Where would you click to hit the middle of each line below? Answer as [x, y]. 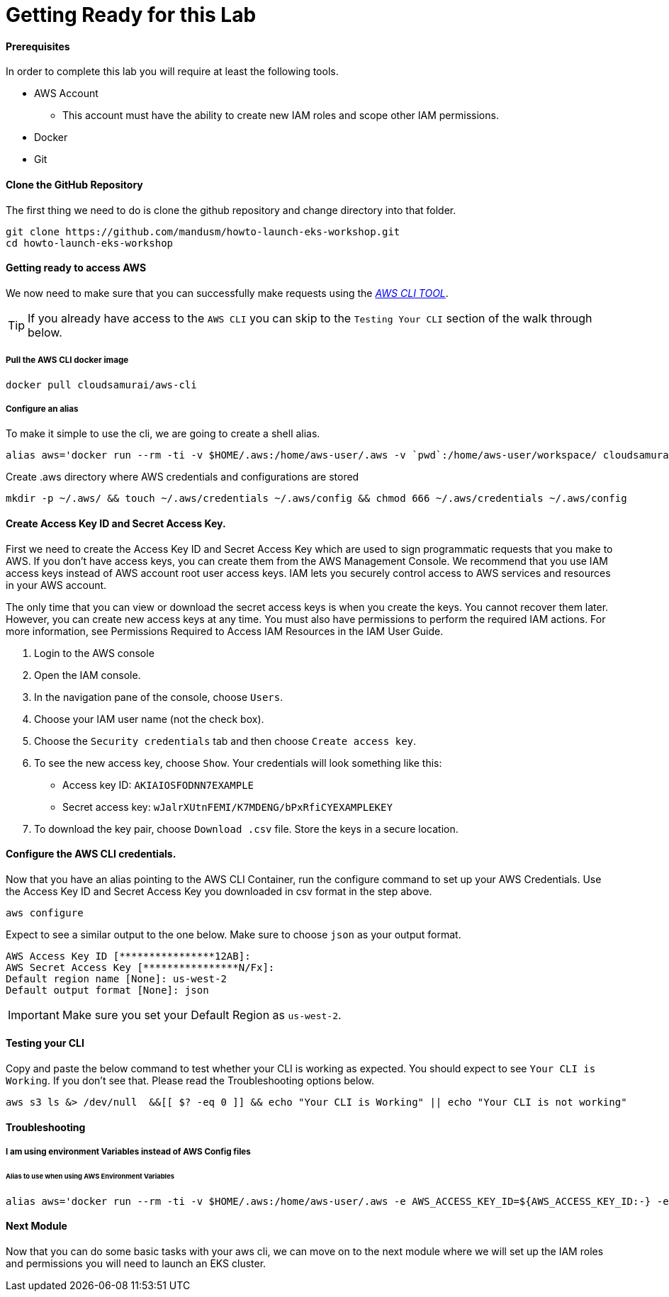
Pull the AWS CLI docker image [67, 360]
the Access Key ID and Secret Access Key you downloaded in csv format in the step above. [219, 891]
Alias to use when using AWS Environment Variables [90, 1176]
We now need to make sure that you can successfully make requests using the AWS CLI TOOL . [227, 293]
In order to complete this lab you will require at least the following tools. [172, 72]
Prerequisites [38, 46]
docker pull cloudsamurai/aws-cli [101, 384]
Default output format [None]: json [107, 990]
